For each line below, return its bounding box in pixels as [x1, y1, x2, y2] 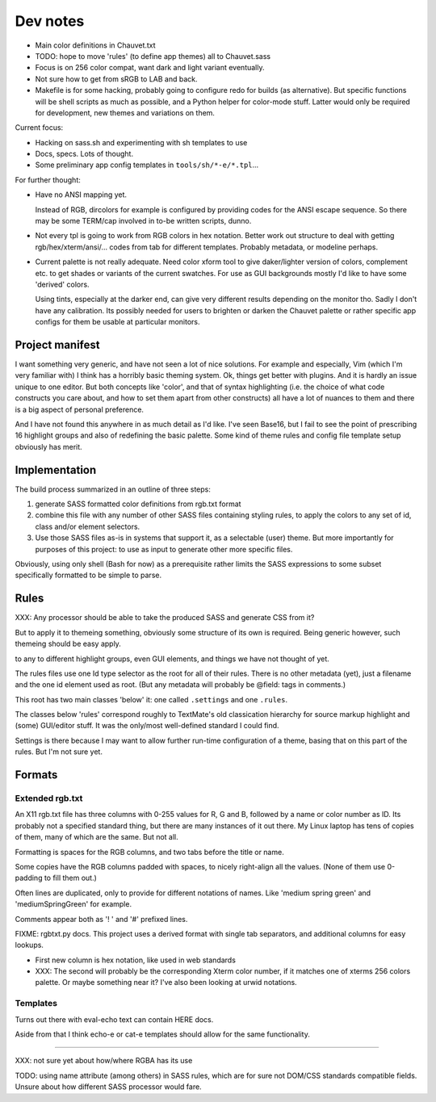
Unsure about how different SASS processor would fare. [15, 1082, 202, 1092]
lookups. [15, 941, 44, 950]
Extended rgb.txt [15, 793, 83, 804]
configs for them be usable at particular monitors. [35, 317, 201, 327]
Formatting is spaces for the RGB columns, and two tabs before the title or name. [15, 847, 284, 857]
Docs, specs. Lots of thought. [35, 149, 133, 159]
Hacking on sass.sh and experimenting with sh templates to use [35, 137, 248, 147]
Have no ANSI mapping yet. [35, 190, 128, 199]
